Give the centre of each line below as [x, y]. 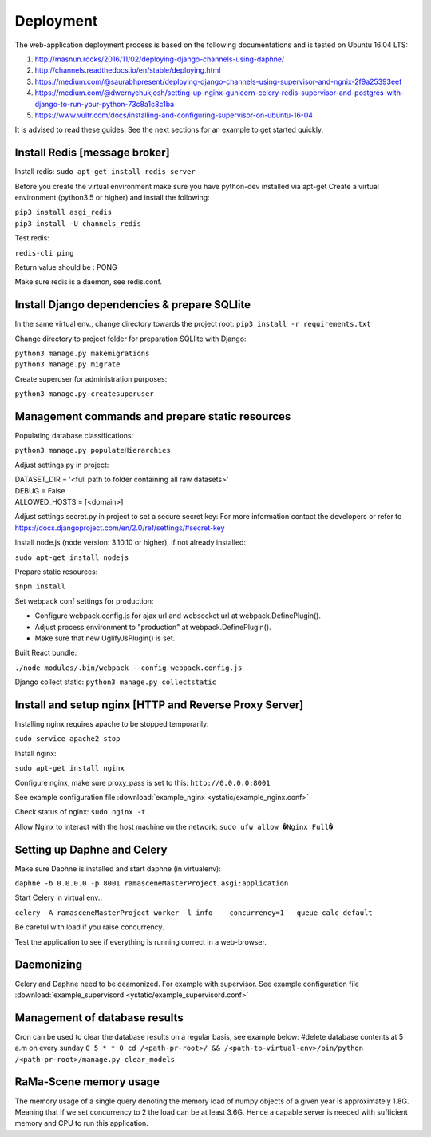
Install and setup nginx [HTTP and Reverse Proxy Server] [159, 705]
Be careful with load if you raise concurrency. [89, 927]
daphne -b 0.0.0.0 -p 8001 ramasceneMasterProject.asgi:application [152, 883]
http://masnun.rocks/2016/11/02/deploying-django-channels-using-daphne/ [160, 59]
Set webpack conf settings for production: [84, 601]
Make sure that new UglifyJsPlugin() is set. [105, 638]
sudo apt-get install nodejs [72, 557]
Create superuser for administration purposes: [91, 378]
